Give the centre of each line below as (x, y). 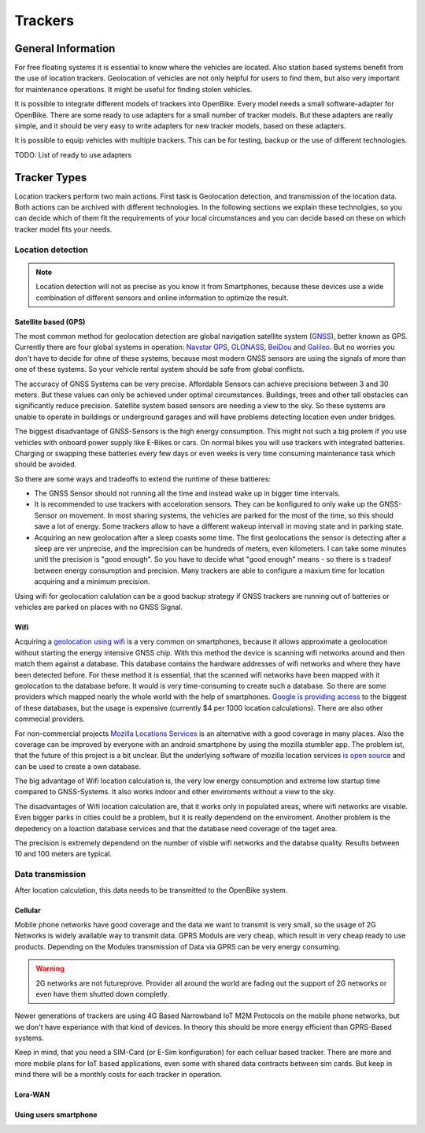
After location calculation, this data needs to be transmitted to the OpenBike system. (151, 890)
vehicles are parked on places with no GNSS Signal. (98, 607)
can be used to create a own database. (78, 766)
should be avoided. (46, 464)
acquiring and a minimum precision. (92, 581)
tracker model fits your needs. (63, 229)
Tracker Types (51, 177)
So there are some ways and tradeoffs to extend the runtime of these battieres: (143, 479)
